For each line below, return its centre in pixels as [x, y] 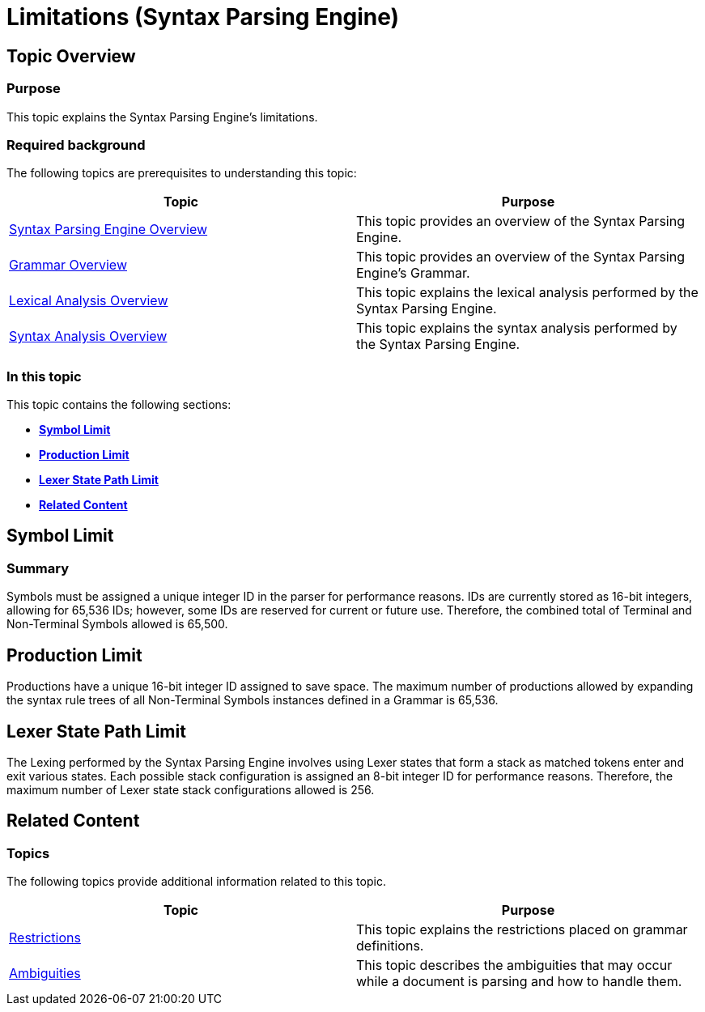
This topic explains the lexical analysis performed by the [527, 293]
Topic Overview [71, 56]
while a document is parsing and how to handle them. [519, 982]
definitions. [390, 946]
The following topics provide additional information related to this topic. [196, 882]
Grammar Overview [68, 265]
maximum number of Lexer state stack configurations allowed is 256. [191, 789]
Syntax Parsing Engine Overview [108, 230]
